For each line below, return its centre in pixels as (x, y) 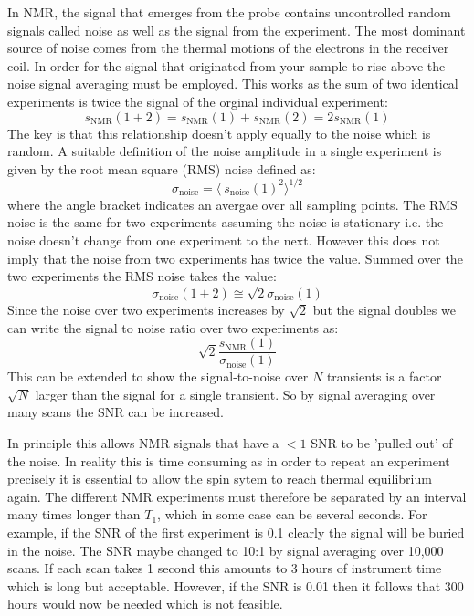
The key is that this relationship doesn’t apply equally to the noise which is (219, 133)
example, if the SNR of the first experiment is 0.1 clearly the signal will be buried (236, 532)
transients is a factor (384, 376)
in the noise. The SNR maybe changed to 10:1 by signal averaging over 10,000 (226, 550)
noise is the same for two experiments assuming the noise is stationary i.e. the (226, 222)
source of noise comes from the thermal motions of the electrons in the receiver (228, 48)
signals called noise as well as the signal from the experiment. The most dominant (237, 30)
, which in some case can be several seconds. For (292, 514)
